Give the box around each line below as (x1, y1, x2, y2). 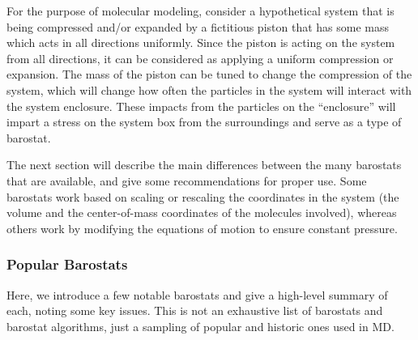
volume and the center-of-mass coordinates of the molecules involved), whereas (6, 204, 397, 221)
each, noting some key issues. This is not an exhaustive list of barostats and (6, 302, 383, 319)
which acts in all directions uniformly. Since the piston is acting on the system (6, 34, 395, 51)
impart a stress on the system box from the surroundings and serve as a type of (6, 113, 402, 130)
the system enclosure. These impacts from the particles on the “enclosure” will (6, 97, 396, 114)
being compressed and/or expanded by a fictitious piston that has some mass (6, 18, 390, 35)
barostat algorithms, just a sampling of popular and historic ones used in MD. (6, 317, 395, 334)
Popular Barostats (6, 254, 128, 274)
